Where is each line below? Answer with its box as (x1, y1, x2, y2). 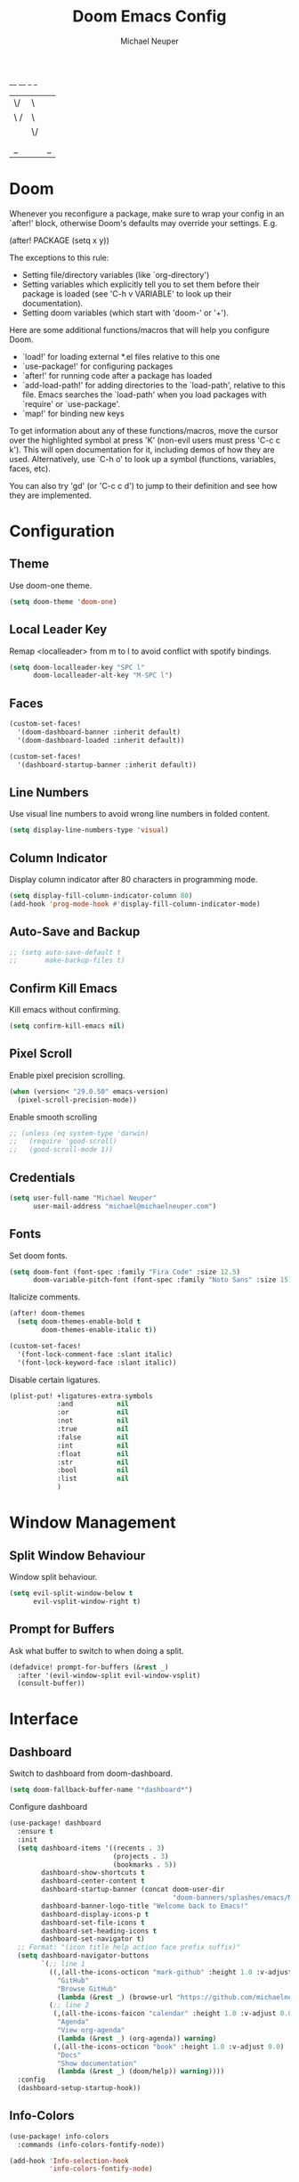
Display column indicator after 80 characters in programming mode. (9, 875, 258, 884)
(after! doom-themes (9, 1309, 86, 1318)
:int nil (56, 1441, 129, 1450)
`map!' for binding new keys (21, 408, 125, 419)
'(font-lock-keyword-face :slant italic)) (17, 1358, 177, 1367)
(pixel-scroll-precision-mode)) (17, 1095, 138, 1104)
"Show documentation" (56, 2059, 138, 2068)
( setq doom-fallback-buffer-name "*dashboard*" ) (9, 1786, 193, 1795)
